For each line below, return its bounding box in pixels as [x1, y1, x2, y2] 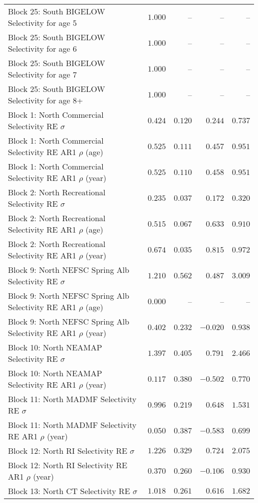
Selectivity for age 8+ [8, 94, 83, 106]
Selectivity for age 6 [8, 43, 77, 54]
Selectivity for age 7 [8, 69, 77, 80]
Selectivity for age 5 [8, 17, 77, 28]
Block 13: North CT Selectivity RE [8, 485, 130, 497]
